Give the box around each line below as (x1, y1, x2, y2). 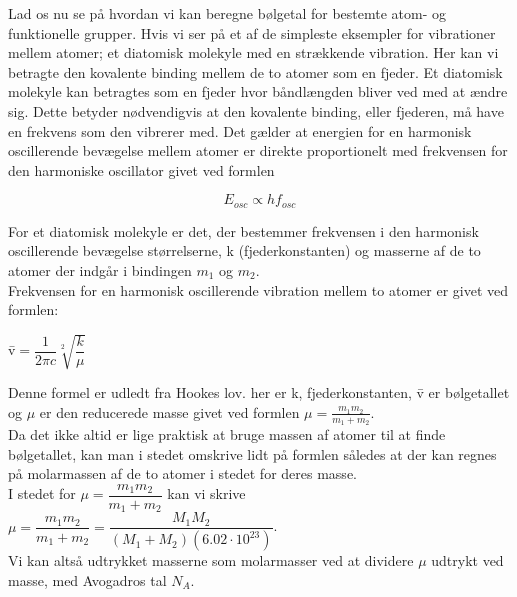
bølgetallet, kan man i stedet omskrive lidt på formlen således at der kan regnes (8, 443, 497, 464)
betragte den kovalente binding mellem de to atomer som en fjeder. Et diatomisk (8, 61, 503, 82)
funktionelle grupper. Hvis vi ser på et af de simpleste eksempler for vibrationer (8, 22, 496, 43)
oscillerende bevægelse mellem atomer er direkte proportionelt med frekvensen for (8, 140, 508, 161)
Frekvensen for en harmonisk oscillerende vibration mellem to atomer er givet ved (8, 279, 509, 300)
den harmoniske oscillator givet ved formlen (8, 159, 275, 180)
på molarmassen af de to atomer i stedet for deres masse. (8, 463, 357, 484)
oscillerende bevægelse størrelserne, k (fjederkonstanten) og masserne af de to (8, 240, 481, 261)
